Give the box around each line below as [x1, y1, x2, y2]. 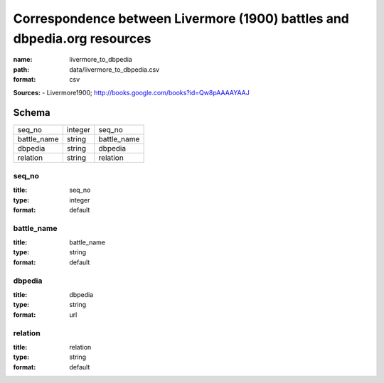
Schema [13, 107, 51, 119]
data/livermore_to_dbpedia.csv [69, 65, 160, 74]
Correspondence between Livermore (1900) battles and [13, 11, 350, 26]
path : [13, 65, 30, 74]
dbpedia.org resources [13, 31, 151, 46]
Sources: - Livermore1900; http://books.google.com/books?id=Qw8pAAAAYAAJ [13, 88, 250, 97]
